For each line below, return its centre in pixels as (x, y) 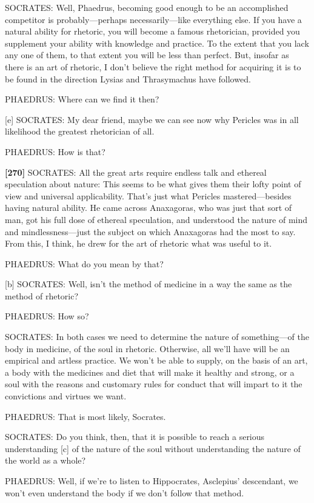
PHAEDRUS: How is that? (55, 151)
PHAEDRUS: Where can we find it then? (82, 99)
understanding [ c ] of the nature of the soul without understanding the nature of (153, 448)
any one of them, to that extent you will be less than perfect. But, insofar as (147, 55)
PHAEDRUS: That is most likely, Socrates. (85, 416)
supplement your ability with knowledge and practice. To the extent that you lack (157, 43)
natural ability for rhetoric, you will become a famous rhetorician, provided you (152, 31)
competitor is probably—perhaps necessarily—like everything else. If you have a (153, 19)
